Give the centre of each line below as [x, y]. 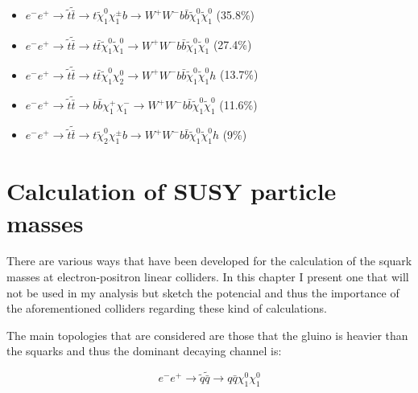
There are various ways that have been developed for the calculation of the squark [209, 261]
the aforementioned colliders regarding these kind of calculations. [167, 308]
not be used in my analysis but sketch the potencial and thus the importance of [203, 292]
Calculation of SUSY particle [172, 191]
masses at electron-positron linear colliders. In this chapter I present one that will [208, 277]
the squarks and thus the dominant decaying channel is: [144, 351]
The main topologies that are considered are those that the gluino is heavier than [207, 335]
